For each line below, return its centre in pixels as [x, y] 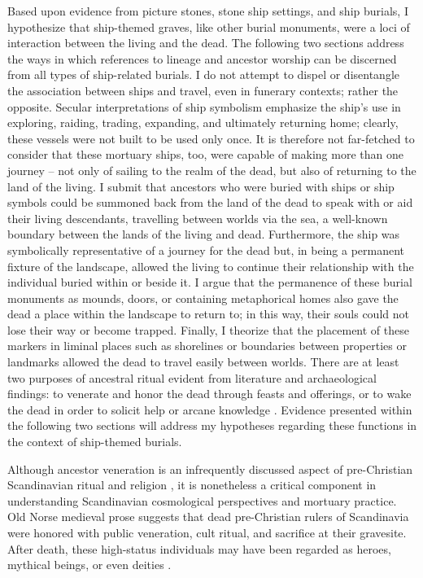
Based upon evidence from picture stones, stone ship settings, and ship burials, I [208, 11]
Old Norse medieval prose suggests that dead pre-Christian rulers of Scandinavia [208, 517]
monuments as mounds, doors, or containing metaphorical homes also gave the [203, 298]
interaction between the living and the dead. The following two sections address [206, 43]
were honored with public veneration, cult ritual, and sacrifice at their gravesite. [207, 532]
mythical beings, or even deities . [89, 565]
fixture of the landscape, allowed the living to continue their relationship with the [211, 266]
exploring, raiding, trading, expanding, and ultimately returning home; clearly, [203, 123]
